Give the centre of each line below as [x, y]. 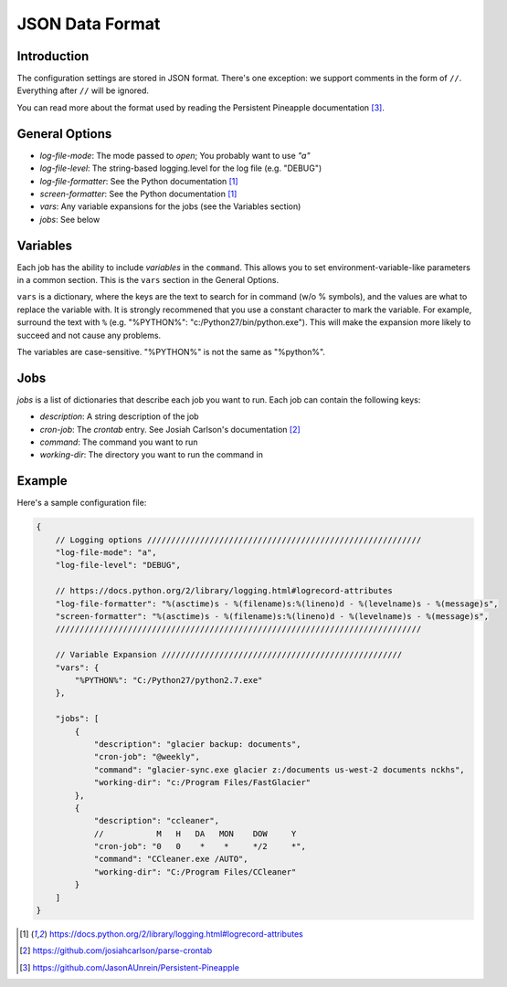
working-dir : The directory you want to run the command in [152, 455]
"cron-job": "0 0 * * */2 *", [200, 846]
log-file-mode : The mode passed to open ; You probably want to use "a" [175, 155]
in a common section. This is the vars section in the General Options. [148, 280]
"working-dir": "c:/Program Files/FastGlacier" [202, 782]
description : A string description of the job [120, 416]
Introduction [53, 56]
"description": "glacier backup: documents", [197, 744]
